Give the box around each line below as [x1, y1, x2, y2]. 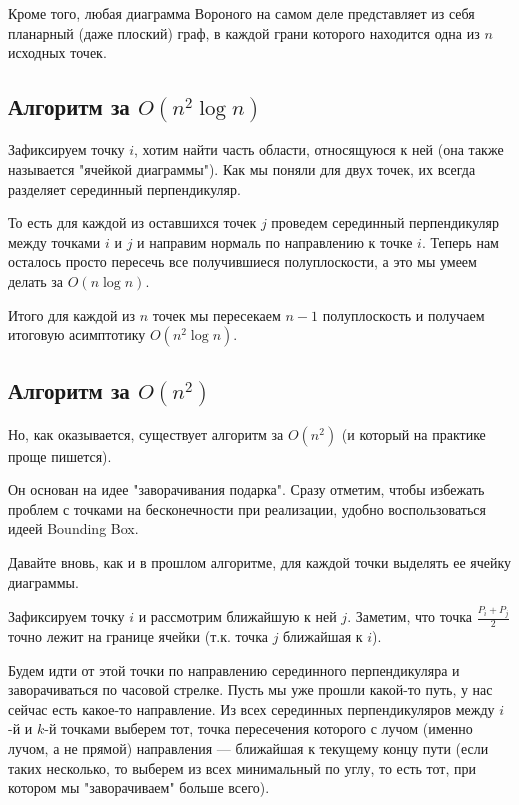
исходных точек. [8, 42, 107, 63]
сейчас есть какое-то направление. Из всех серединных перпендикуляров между [8, 698, 495, 719]
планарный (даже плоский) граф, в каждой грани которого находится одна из [8, 22, 480, 43]
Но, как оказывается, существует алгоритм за [8, 423, 284, 444]
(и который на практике [341, 423, 486, 444]
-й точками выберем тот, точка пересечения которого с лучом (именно [44, 718, 473, 739]
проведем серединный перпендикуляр [271, 212, 499, 233]
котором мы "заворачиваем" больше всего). [8, 777, 270, 798]
